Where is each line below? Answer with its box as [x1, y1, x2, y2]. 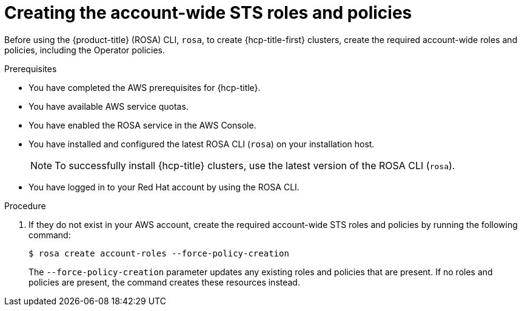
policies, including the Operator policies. [4, 44, 166, 55]
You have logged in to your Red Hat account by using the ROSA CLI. [28, 181, 299, 192]
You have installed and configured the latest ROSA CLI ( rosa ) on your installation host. [28, 138, 375, 149]
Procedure [4, 200, 46, 211]
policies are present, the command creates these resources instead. [28, 276, 300, 287]
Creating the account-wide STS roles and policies [4, 2, 412, 23]
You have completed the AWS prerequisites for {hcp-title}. [28, 82, 261, 93]
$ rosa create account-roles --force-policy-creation [28, 248, 289, 258]
